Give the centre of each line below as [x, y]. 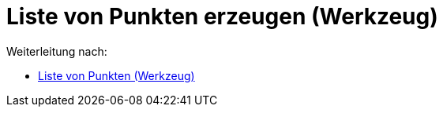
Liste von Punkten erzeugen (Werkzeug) [222, 16]
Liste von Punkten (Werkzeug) [116, 75]
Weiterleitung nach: [57, 51]
